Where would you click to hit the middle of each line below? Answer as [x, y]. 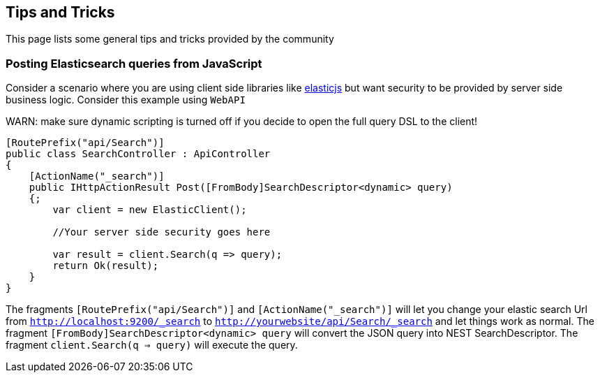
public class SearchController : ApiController [138, 154]
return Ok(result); [106, 266]
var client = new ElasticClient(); [150, 210]
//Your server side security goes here [162, 232]
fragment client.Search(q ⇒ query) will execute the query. [152, 345]
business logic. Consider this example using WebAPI [126, 100]
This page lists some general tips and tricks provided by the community [170, 39]
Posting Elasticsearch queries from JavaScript [134, 63]
